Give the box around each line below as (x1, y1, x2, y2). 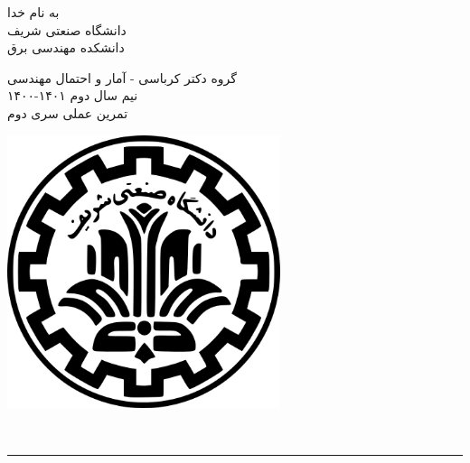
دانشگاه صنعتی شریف (7, 20, 127, 39)
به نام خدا (7, 3, 60, 21)
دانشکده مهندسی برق (7, 38, 125, 57)
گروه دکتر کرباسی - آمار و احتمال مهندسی (7, 68, 237, 87)
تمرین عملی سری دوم (7, 103, 128, 122)
